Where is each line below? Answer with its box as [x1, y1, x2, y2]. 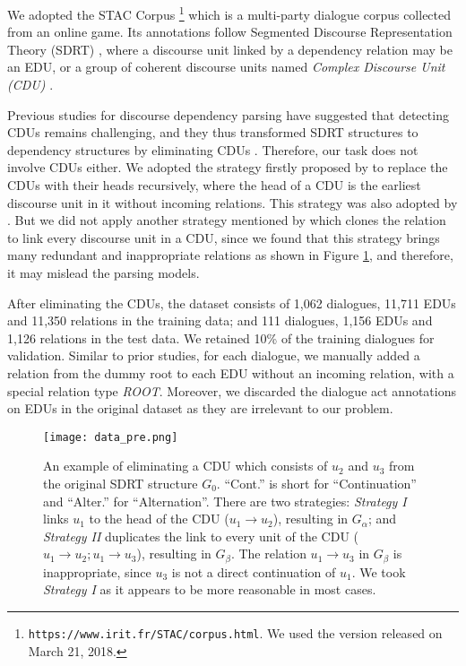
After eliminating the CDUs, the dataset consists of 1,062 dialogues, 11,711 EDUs [7, 293, 456, 312]
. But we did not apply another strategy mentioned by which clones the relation [7, 211, 446, 229]
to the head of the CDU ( [89, 509, 229, 528]
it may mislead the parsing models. [7, 263, 200, 281]
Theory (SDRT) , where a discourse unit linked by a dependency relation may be [7, 39, 453, 58]
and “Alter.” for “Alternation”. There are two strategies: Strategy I [43, 491, 407, 510]
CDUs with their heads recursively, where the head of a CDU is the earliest [7, 176, 421, 194]
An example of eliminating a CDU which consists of [43, 456, 328, 475]
